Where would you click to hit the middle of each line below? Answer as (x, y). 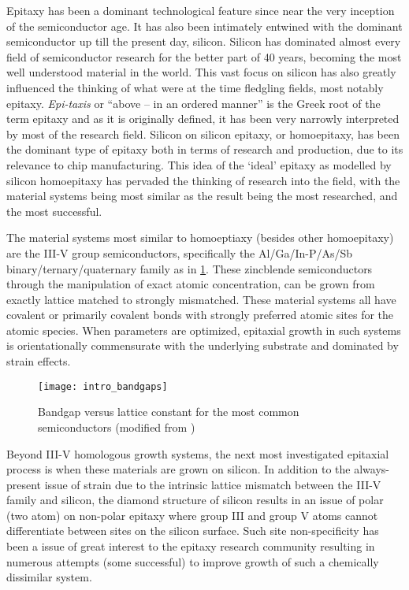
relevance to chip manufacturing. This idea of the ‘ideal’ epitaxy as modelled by (199, 164)
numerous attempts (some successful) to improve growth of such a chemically (193, 561)
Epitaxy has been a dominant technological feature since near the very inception (201, 10)
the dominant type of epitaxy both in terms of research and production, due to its (205, 149)
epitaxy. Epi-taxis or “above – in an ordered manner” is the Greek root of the (193, 103)
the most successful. (54, 211)
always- (372, 469)
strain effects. (39, 361)
